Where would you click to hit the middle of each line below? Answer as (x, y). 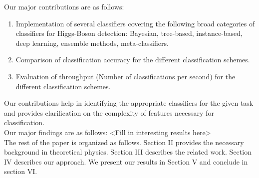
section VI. (21, 171)
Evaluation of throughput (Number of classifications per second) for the (126, 76)
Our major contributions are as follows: (64, 6)
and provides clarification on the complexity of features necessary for (109, 112)
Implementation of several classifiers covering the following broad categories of (135, 23)
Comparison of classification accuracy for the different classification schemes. (133, 60)
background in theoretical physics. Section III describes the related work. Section (128, 152)
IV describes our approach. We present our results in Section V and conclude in (126, 161)
